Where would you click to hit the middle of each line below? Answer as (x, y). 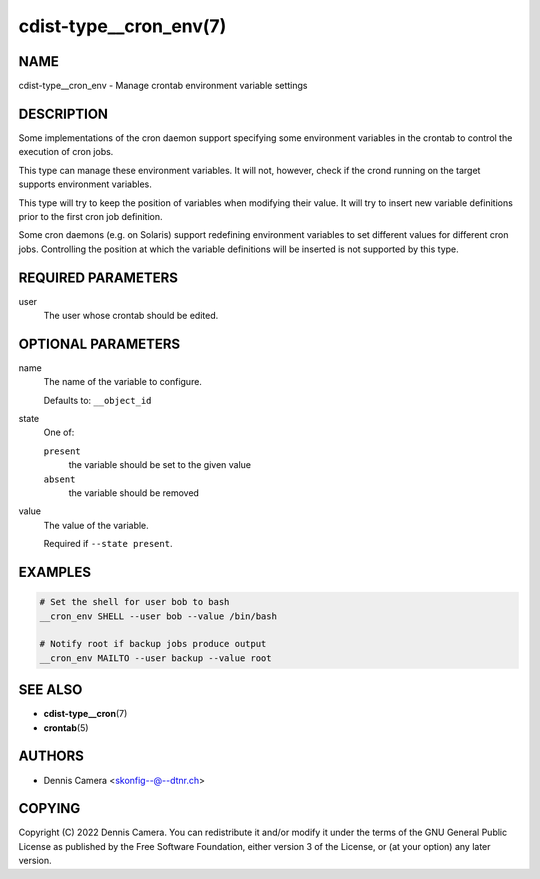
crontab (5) (66, 727)
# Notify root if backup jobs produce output (153, 644)
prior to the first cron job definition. (91, 216)
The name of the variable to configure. (122, 382)
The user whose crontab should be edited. (131, 315)
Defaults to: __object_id (97, 400)
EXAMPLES (55, 572)
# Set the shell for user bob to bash (134, 602)
